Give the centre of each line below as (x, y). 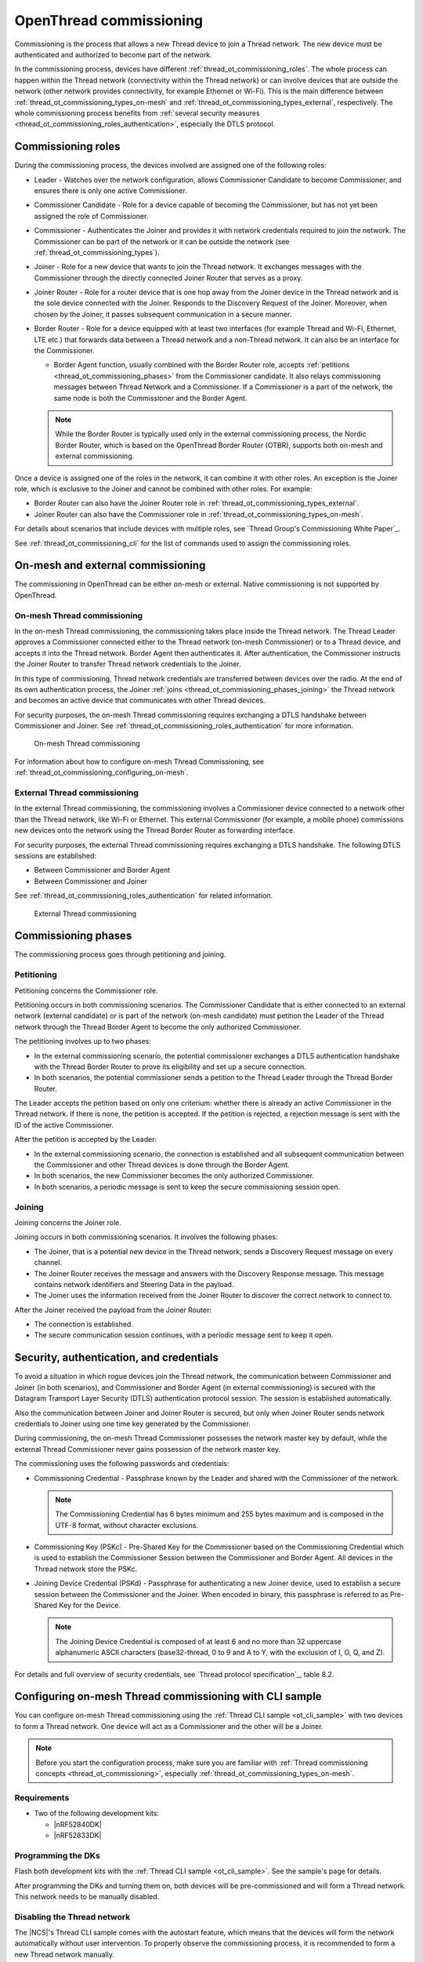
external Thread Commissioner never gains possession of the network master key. (148, 1449)
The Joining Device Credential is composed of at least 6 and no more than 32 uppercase (199, 1641)
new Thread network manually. (65, 1954)
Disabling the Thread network (72, 1916)
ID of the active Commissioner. (64, 1125)
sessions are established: (56, 855)
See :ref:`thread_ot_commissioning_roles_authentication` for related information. (144, 895)
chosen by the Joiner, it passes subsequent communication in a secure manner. (163, 314)
